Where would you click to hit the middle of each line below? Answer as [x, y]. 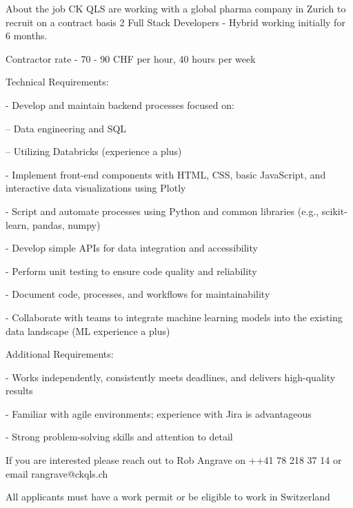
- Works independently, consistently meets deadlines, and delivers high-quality [171, 377]
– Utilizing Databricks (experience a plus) [94, 151]
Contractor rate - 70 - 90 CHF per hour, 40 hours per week [131, 58]
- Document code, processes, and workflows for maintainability [138, 294]
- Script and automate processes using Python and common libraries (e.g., [162, 211]
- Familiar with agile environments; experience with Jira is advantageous [159, 413]
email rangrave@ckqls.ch [57, 473]
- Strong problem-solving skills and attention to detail [119, 437]
